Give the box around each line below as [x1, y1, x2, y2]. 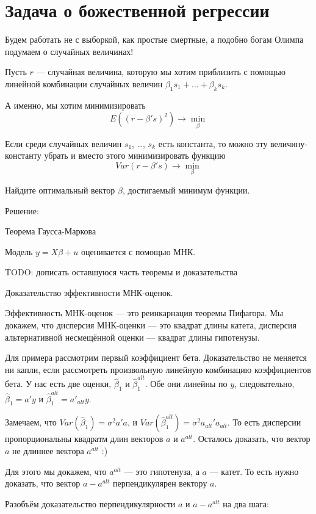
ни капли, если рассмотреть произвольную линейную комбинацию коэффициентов [5, 363, 311, 375]
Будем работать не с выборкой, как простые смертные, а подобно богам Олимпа [5, 33, 304, 46]
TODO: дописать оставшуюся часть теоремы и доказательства [5, 266, 238, 278]
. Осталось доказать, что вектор [193, 432, 311, 445]
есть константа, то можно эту [158, 137, 268, 150]
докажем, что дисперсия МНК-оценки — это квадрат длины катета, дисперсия [5, 319, 296, 331]
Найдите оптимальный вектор [5, 183, 115, 196]
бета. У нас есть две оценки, [5, 377, 112, 390]
